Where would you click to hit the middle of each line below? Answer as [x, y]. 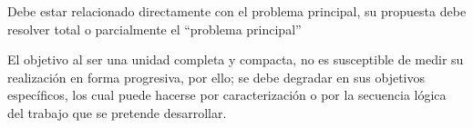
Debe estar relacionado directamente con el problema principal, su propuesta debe [237, 11]
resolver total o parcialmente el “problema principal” [154, 29]
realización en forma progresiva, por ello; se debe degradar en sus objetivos [216, 77]
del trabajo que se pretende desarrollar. [117, 112]
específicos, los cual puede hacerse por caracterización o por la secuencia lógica [227, 95]
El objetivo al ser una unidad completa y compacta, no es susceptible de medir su [236, 59]
